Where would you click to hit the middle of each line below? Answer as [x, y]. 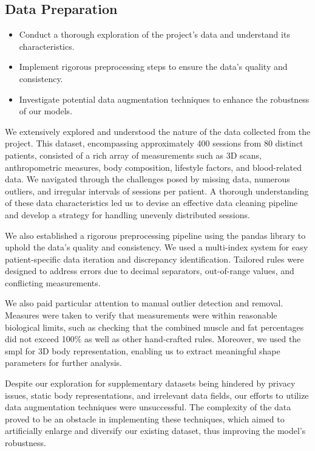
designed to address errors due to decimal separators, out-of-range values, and [150, 271]
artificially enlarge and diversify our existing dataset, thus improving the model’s [155, 431]
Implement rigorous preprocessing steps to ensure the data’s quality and [153, 67]
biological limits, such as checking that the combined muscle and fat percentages [154, 327]
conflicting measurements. [53, 282]
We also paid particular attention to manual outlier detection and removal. [144, 303]
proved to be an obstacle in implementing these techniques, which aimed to [145, 418]
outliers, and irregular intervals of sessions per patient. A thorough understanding [157, 191]
